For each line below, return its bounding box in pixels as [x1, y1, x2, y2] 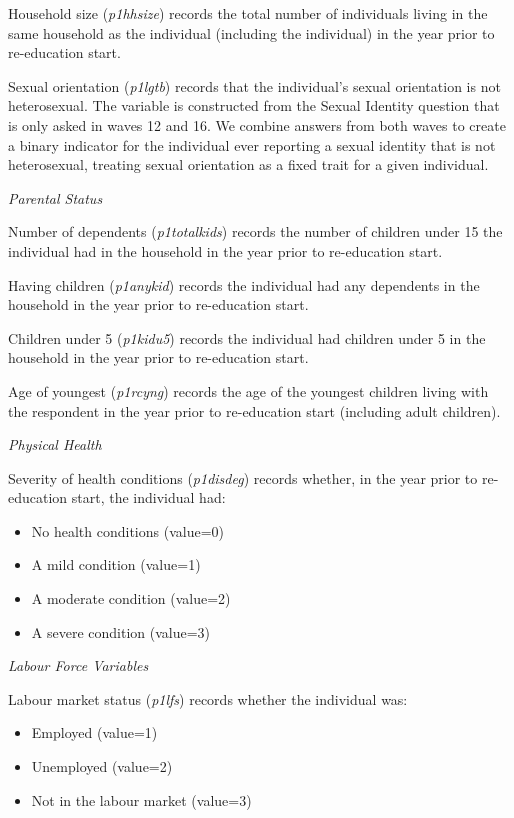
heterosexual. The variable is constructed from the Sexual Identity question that [8, 95, 500, 116]
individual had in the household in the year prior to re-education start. [8, 240, 443, 261]
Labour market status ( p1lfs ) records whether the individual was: [8, 688, 408, 709]
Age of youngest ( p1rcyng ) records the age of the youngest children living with [8, 380, 489, 401]
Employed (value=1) [31, 722, 158, 743]
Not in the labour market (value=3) [31, 789, 252, 810]
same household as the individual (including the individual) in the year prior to [8, 22, 495, 43]
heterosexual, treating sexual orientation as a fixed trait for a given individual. [8, 154, 489, 175]
